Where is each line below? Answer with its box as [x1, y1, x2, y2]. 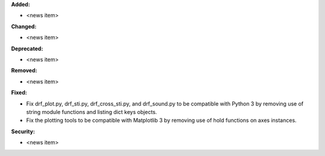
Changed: [11, 23, 37, 30]
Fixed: [11, 89, 27, 96]
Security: [11, 128, 36, 135]
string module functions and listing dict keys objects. [26, 108, 158, 115]
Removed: [11, 67, 37, 74]
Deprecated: [11, 45, 43, 52]
